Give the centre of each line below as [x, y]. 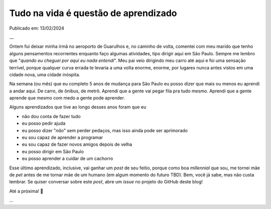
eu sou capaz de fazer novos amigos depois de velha [77, 144]
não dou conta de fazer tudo [51, 116]
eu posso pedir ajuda [44, 124]
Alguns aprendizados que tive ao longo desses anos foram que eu [78, 107]
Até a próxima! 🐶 [26, 191]
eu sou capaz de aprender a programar [62, 138]
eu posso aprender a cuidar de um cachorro [67, 159]
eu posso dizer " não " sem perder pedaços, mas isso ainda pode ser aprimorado [105, 130]
